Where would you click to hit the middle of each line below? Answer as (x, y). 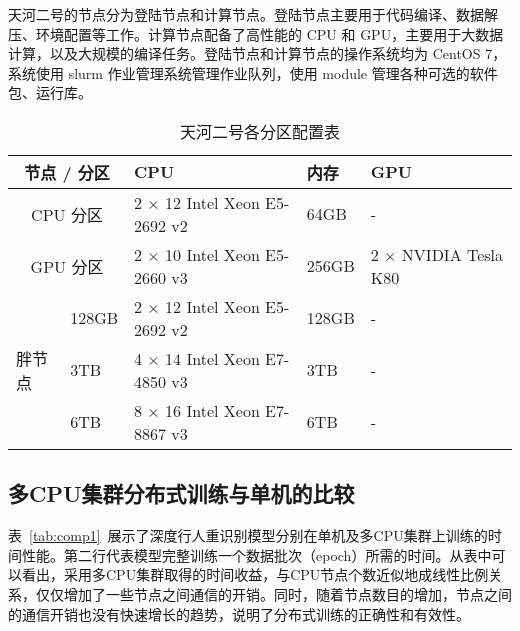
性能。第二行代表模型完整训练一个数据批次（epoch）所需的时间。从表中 (256, 554)
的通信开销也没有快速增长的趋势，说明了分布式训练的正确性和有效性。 (239, 613)
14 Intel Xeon (212, 358)
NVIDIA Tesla (452, 254)
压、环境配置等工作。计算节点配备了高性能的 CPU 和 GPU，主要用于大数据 (256, 33)
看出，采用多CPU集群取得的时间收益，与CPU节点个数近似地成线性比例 (255, 574)
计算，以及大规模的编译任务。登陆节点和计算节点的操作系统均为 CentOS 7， (257, 53)
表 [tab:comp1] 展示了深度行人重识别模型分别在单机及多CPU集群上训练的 (248, 535)
